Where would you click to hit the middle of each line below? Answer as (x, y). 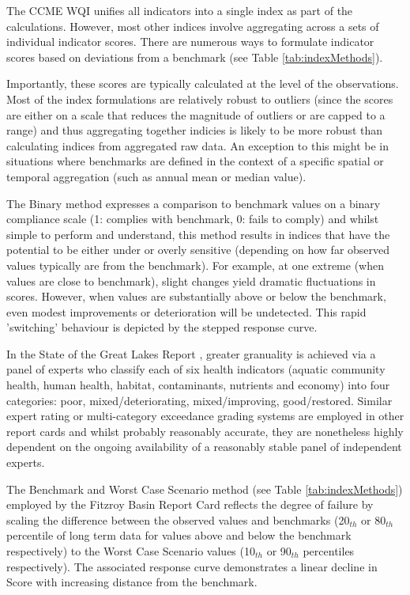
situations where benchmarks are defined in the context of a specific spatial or (195, 161)
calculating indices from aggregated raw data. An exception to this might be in (198, 145)
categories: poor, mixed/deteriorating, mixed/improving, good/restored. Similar (199, 400)
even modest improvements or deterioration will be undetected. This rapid (186, 311)
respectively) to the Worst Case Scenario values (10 (131, 551)
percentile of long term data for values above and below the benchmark (179, 535)
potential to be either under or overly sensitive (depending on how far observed (198, 250)
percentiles (329, 551)
